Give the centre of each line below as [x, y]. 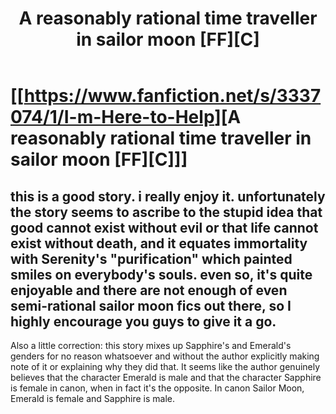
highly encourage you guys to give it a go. [143, 321]
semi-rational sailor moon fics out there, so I [151, 305]
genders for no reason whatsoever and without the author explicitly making [165, 356]
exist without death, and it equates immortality [159, 243]
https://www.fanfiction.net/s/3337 [172, 96]
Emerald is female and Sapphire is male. [93, 398]
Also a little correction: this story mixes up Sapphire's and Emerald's [151, 345]
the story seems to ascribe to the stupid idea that [166, 212]
